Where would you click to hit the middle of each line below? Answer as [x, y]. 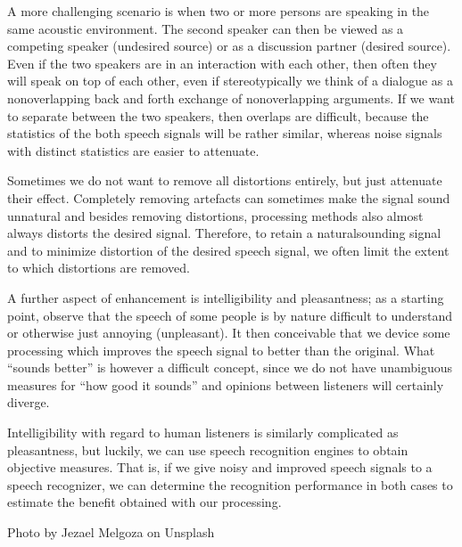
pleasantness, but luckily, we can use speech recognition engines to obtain [208, 449]
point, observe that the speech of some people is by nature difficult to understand [230, 315]
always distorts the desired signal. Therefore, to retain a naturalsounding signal [224, 233]
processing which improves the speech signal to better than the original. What [221, 350]
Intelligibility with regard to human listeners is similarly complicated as [203, 433]
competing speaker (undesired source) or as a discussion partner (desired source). [229, 46]
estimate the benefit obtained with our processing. [144, 502]
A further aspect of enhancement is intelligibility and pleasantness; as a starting [226, 297]
